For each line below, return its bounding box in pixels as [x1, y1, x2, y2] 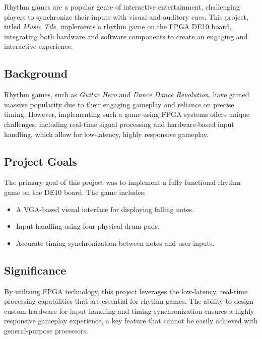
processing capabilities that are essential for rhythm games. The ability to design [4, 296, 253, 306]
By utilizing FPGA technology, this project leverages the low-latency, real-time [4, 286, 248, 296]
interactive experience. [4, 41, 73, 51]
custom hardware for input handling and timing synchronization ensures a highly [4, 305, 254, 316]
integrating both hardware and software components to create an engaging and [4, 31, 248, 41]
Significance [4, 262, 67, 278]
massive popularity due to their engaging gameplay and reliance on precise [4, 99, 234, 109]
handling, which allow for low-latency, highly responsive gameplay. [4, 128, 209, 139]
